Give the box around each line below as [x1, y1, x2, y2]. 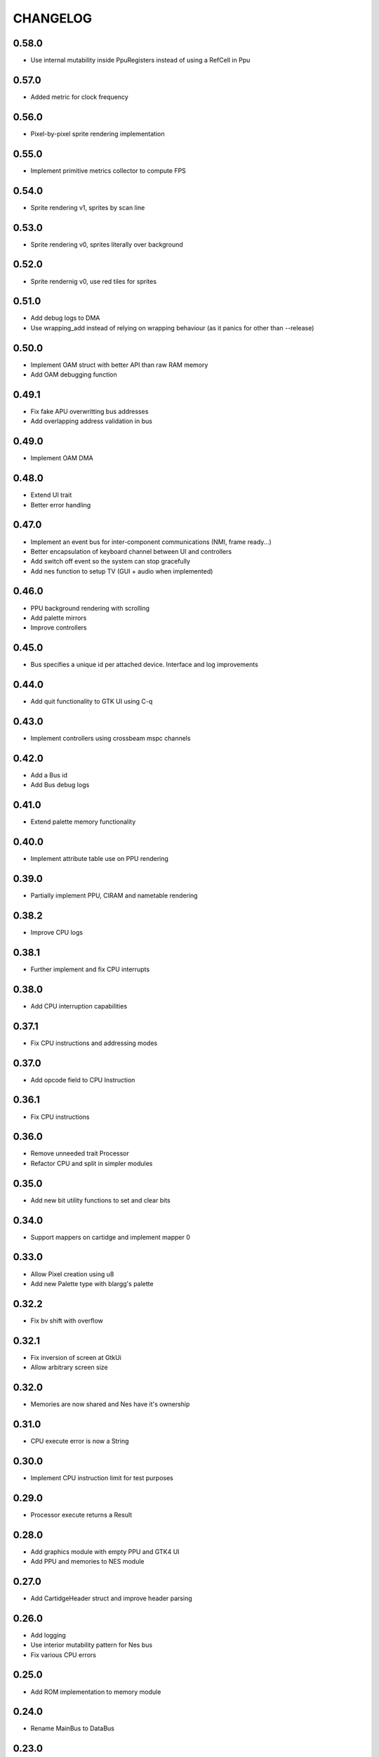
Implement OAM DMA [30, 454, 94, 462]
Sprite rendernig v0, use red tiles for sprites [30, 277, 157, 285]
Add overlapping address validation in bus [30, 417, 152, 425]
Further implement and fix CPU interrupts [30, 965, 150, 973]
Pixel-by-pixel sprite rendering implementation [30, 129, 165, 138]
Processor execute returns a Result [30, 1510, 133, 1519]
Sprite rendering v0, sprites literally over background [30, 240, 184, 249]
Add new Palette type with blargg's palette [30, 1279, 154, 1288]
